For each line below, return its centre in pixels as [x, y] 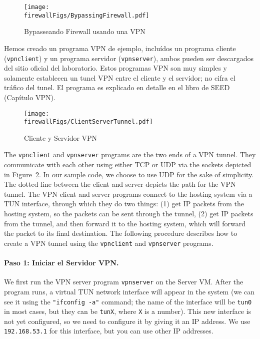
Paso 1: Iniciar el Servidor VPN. [61, 263]
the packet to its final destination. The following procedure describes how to [121, 233]
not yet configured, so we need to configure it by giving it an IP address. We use [127, 321]
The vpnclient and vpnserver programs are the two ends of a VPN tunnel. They [130, 154]
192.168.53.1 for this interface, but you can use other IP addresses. [109, 331]
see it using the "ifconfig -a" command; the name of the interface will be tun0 [128, 301]
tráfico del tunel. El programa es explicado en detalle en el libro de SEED [117, 87]
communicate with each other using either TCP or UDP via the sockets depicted [128, 164]
